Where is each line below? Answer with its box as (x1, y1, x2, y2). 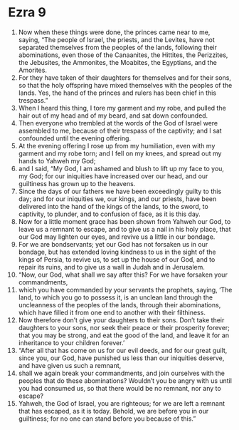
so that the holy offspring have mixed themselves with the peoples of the (18, 81, 233, 89)
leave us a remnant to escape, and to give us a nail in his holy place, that (18, 225, 231, 233)
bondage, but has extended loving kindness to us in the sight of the (18, 247, 216, 256)
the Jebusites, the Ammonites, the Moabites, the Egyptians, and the (18, 58, 218, 66)
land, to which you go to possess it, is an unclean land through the (18, 293, 213, 302)
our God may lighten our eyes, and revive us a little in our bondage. (18, 232, 216, 241)
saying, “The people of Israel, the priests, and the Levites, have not (18, 35, 216, 43)
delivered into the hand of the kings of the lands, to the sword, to (18, 202, 208, 210)
